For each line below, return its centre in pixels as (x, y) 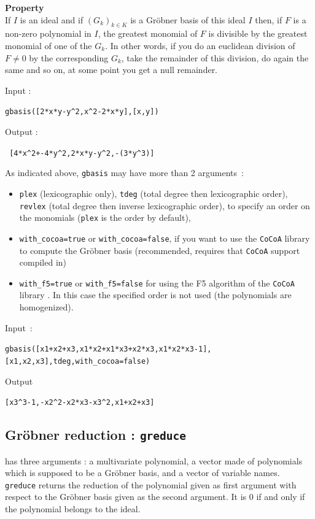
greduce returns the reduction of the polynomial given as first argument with (151, 484)
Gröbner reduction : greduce (96, 435)
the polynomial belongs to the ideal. (73, 509)
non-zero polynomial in (48, 33)
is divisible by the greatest (258, 33)
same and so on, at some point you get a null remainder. (111, 70)
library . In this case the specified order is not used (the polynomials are (155, 295)
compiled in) (43, 262)
